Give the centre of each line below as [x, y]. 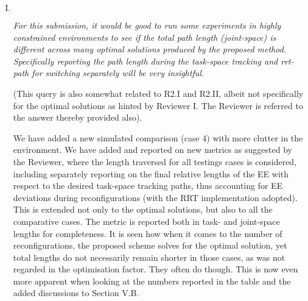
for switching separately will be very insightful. [118, 73]
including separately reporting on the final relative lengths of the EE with [151, 173]
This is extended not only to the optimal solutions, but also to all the [143, 209]
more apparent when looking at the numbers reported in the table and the [152, 281]
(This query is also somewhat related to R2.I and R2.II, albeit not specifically [158, 93]
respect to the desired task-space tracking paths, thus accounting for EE [148, 186]
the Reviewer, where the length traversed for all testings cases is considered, [155, 161]
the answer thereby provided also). [78, 117]
